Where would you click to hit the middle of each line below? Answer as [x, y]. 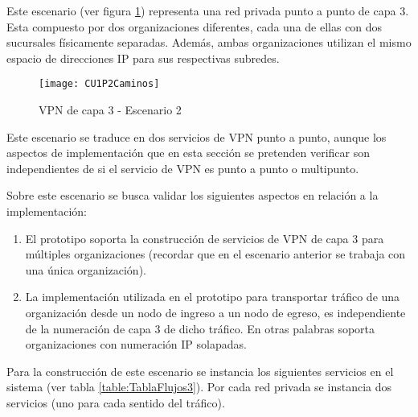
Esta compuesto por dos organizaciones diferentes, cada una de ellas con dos [195, 26]
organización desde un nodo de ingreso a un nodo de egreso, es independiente [215, 312]
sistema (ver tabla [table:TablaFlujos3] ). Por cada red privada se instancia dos [199, 387]
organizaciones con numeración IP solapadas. [136, 344]
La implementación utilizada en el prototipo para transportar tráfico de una [213, 297]
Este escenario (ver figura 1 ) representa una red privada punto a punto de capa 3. [208, 10]
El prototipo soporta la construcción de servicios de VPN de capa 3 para [205, 238]
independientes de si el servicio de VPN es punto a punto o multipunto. [183, 168]
